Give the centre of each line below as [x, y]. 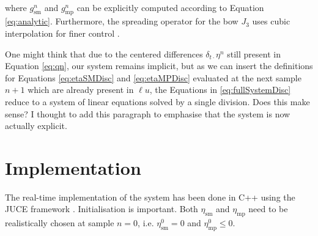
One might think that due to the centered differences [104, 53]
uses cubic [271, 21]
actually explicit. [36, 126]
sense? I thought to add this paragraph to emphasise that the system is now [148, 113]
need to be [268, 209]
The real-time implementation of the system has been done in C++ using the [150, 197]
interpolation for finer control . [62, 33]
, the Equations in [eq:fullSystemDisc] [220, 90]
